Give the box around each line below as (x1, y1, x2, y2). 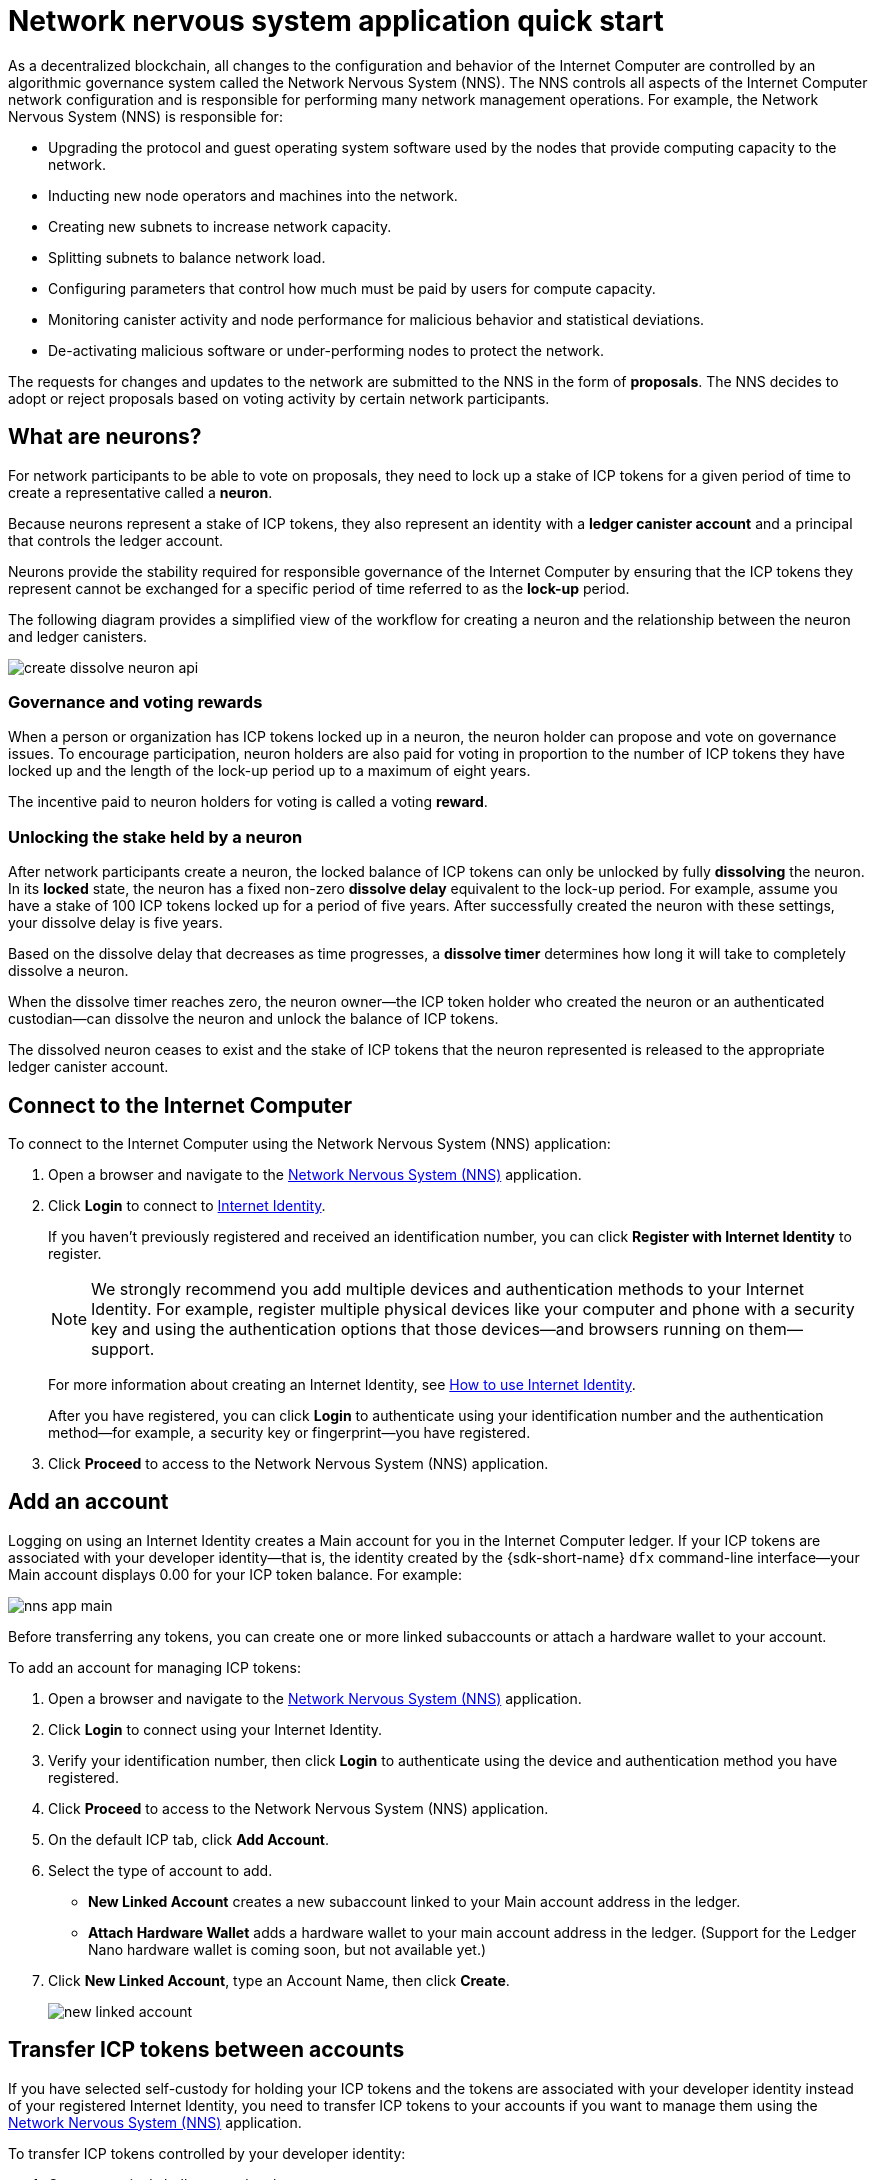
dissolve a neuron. (8, 962, 129, 980)
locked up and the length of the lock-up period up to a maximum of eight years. (8, 762, 531, 780)
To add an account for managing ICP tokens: (8, 1658, 301, 1676)
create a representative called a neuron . (8, 483, 273, 501)
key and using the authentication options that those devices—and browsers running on (91, 1318, 745, 1339)
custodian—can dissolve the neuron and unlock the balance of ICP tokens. (8, 1010, 499, 1028)
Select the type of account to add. (48, 1861, 273, 1879)
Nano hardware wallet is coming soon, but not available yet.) (88, 1940, 487, 1958)
